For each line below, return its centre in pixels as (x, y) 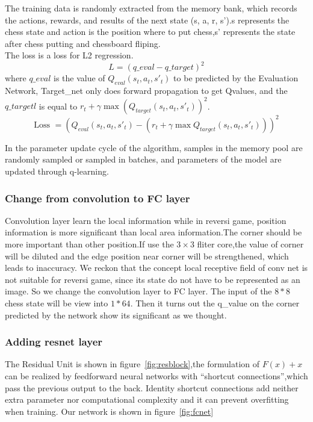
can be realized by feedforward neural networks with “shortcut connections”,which (156, 376)
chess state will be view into (57, 303)
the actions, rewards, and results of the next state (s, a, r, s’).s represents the (147, 20)
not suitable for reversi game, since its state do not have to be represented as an (153, 279)
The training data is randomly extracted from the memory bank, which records (151, 8)
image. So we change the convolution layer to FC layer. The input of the (138, 291)
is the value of (79, 78)
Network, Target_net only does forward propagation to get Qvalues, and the (146, 91)
